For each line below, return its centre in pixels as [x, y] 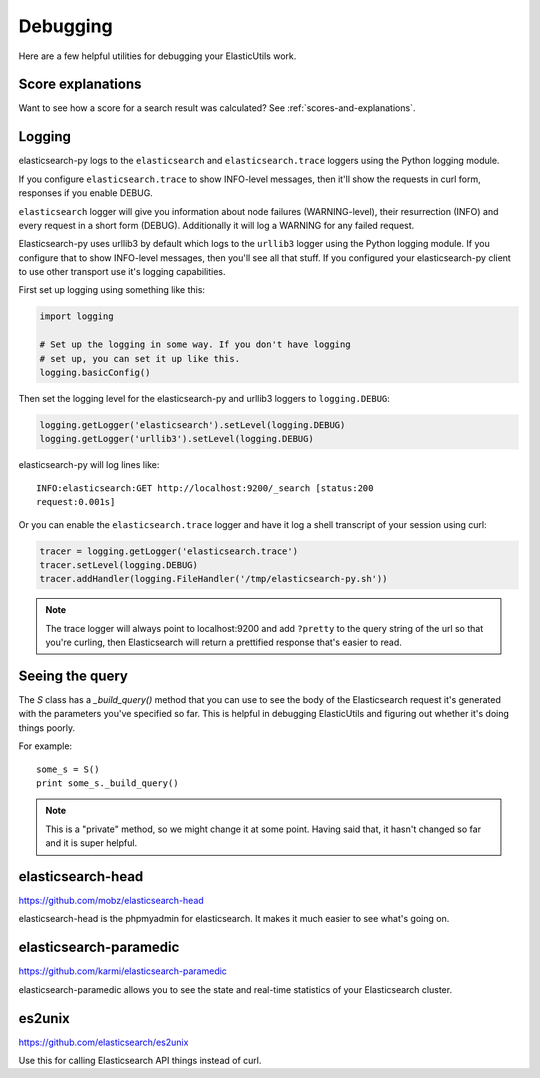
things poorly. [47, 727]
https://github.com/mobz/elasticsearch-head [111, 901]
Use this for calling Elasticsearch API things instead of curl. [140, 1060]
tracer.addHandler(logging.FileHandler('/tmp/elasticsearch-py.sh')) [213, 579]
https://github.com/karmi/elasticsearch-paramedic [122, 971]
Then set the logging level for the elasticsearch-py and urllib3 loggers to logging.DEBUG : [204, 399]
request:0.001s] [76, 502]
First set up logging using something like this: [111, 290]
